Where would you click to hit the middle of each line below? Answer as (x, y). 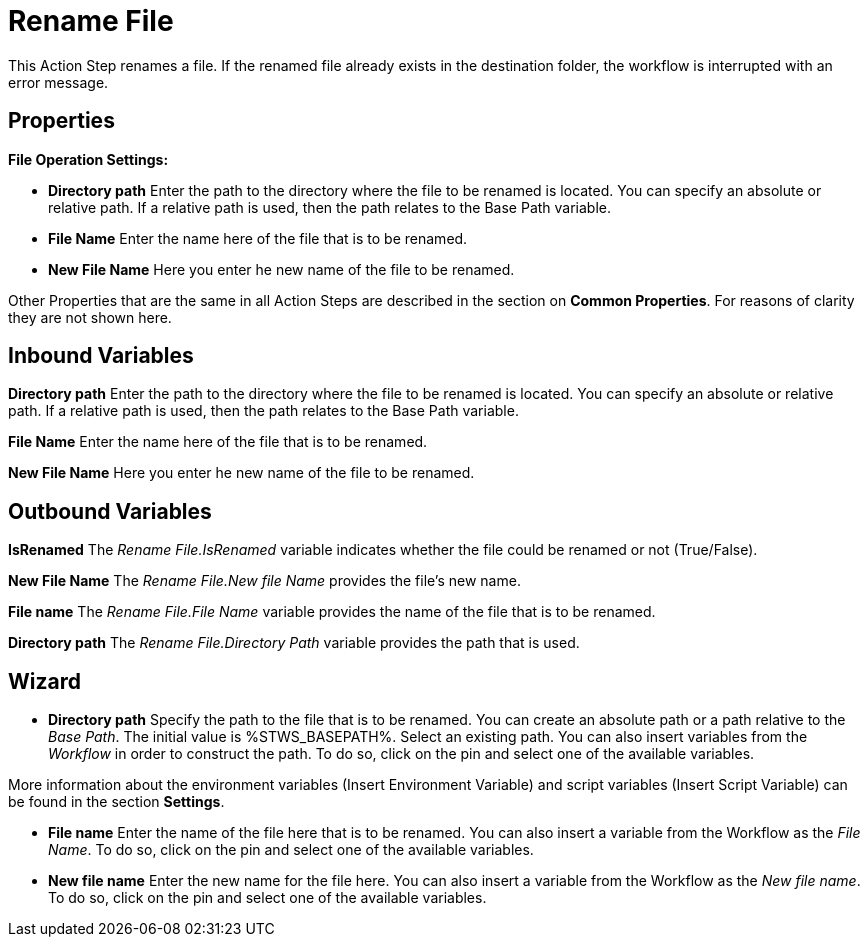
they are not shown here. (90, 317)
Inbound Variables (101, 356)
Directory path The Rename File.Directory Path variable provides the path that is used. (294, 643)
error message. (58, 82)
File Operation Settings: (88, 159)
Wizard (44, 681)
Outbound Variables (110, 511)
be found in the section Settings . (116, 802)
